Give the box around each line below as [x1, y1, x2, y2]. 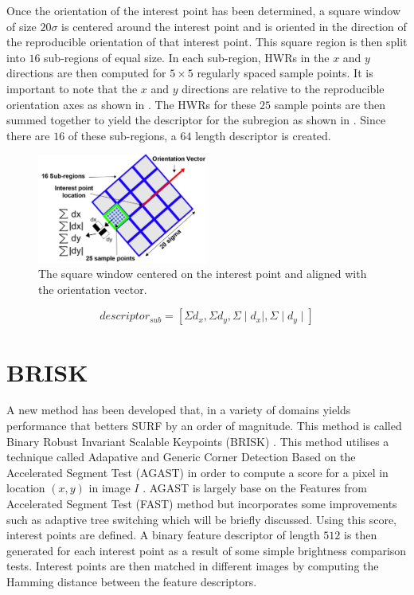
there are [6, 127, 50, 143]
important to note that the [6, 80, 138, 96]
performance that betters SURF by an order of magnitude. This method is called [6, 417, 402, 434]
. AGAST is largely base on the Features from [143, 480, 367, 496]
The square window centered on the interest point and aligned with [38, 265, 367, 282]
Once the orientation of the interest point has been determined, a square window [6, 2, 401, 18]
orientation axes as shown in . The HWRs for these [6, 96, 256, 112]
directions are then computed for [6, 65, 166, 81]
